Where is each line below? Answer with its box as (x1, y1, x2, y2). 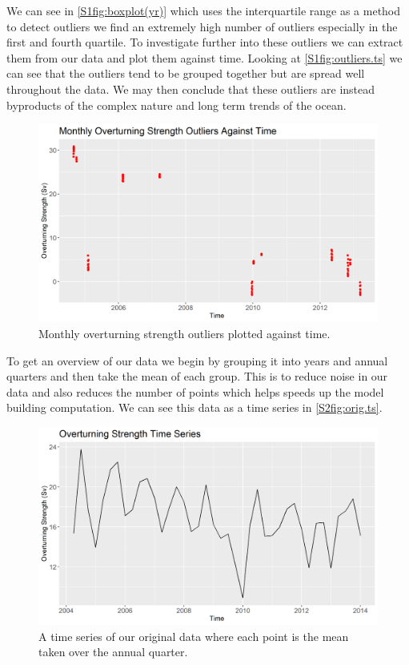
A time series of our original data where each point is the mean (38, 627, 349, 644)
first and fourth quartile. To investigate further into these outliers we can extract (6, 34, 403, 50)
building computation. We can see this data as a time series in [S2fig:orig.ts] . (6, 399, 383, 416)
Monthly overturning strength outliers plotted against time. (38, 324, 331, 341)
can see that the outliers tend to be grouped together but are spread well (6, 65, 365, 82)
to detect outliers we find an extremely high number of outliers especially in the (6, 18, 398, 34)
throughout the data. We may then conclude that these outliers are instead (6, 80, 375, 97)
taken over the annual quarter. (38, 643, 188, 660)
